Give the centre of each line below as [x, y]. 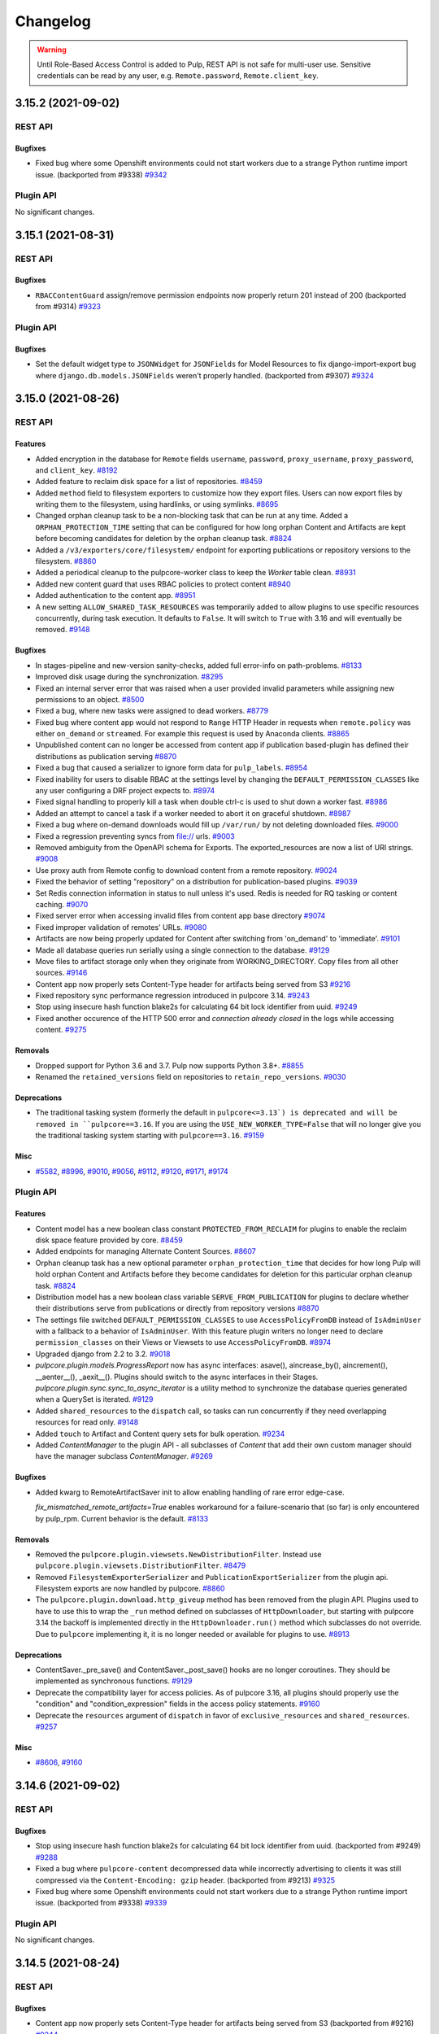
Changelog [53, 21]
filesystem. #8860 [66, 561]
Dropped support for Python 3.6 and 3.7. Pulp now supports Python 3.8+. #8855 [170, 1065]
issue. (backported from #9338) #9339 [101, 1903]
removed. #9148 [63, 630]
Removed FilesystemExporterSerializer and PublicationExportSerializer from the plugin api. [212, 1577]
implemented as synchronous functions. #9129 [114, 1681]
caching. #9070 [62, 904]
